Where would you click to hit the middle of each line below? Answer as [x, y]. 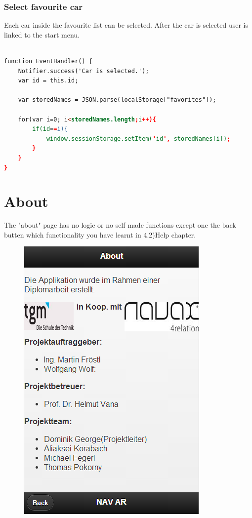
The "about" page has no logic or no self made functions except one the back [120, 225]
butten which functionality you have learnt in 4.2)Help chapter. [100, 234]
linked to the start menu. [42, 34]
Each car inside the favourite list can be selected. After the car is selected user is [126, 25]
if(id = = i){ [50, 129]
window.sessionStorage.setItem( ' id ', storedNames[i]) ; [138, 139]
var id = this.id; [48, 81]
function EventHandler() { [48, 61]
